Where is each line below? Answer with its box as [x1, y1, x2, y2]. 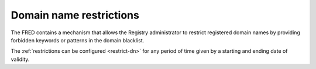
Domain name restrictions [11, 9, 140, 21]
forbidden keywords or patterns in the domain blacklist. [11, 37, 145, 43]
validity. [11, 56, 30, 63]
